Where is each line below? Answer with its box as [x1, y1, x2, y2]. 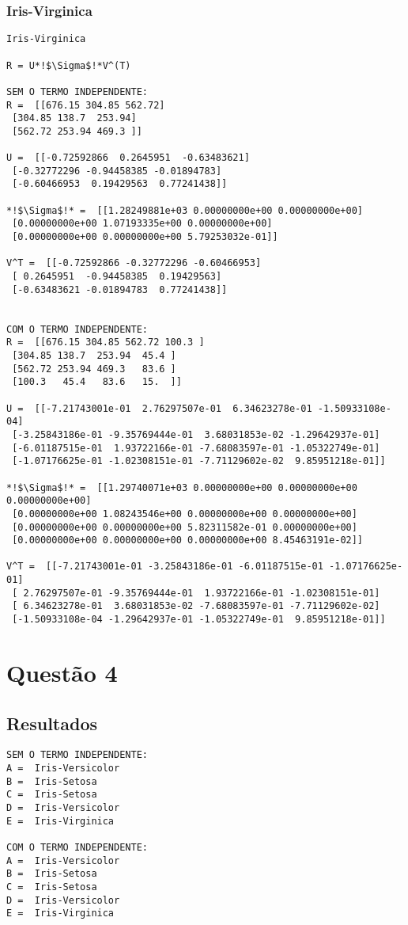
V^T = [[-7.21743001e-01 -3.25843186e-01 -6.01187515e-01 [6, 561, 323, 573]
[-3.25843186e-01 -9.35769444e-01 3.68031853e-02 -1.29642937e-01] [12, 428, 380, 440]
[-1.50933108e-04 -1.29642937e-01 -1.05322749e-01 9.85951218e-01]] [12, 614, 386, 626]
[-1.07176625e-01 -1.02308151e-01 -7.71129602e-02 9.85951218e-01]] [12, 455, 386, 467]
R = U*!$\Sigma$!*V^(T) [6, 59, 131, 71]
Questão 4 [6, 656, 118, 688]
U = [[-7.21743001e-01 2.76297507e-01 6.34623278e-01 [6, 402, 312, 414]
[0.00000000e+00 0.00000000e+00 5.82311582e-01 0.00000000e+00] [12, 521, 357, 533]
